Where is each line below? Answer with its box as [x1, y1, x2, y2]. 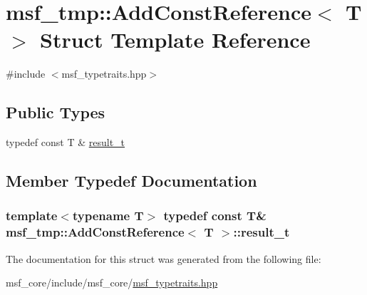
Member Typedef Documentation [6, 170, 257, 192]
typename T [72, 207, 144, 224]
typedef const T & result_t [6, 135, 125, 150]
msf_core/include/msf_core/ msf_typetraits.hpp [6, 275, 218, 290]
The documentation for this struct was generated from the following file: [6, 251, 321, 266]
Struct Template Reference [40, 25, 311, 54]
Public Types [6, 101, 105, 123]
